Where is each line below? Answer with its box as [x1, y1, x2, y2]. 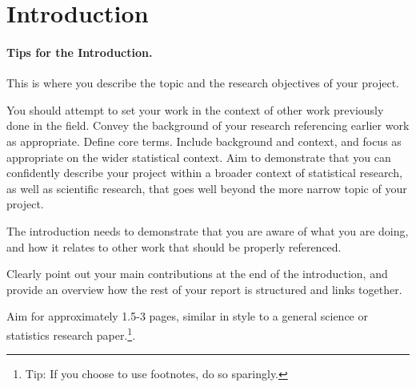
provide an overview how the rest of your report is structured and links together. [6, 280, 402, 297]
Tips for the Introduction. [6, 43, 153, 60]
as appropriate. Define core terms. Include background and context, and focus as [6, 132, 402, 149]
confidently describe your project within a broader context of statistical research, [6, 164, 402, 181]
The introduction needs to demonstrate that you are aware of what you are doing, [6, 222, 409, 239]
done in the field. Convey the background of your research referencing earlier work [6, 117, 410, 134]
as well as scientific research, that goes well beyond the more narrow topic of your [6, 179, 407, 196]
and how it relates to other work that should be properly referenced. [6, 238, 342, 255]
